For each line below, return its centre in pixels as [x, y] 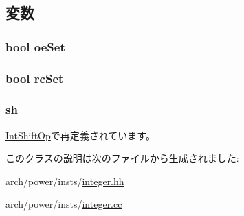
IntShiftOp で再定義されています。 [80, 135]
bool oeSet [35, 46]
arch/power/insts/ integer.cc [64, 204]
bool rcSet [35, 78]
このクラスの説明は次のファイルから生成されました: [122, 158]
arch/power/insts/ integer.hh [65, 181]
